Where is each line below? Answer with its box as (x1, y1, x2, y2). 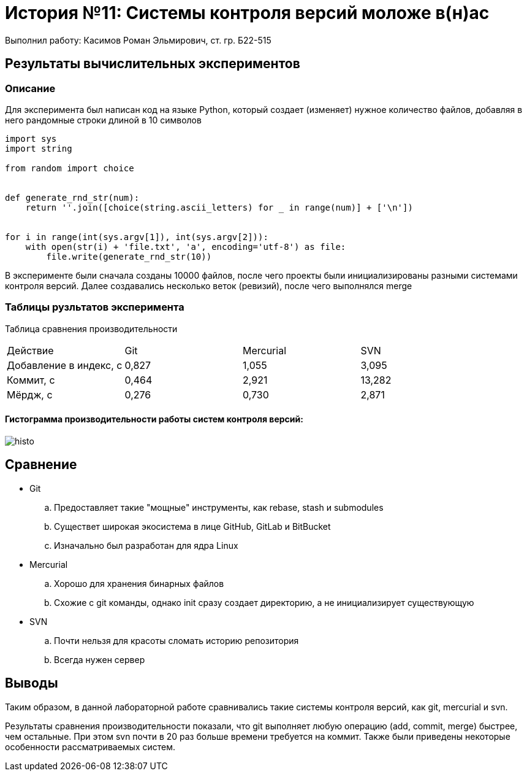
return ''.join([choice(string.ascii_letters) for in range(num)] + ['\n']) (25, 202, 413, 212)
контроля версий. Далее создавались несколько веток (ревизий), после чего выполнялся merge (5, 280, 412, 291)
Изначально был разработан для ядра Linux (54, 540, 238, 551)
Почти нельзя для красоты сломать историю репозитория (54, 635, 299, 646)
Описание (5, 82, 56, 95)
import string (5, 143, 72, 153)
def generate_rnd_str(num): (5, 192, 140, 203)
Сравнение (5, 457, 77, 473)
